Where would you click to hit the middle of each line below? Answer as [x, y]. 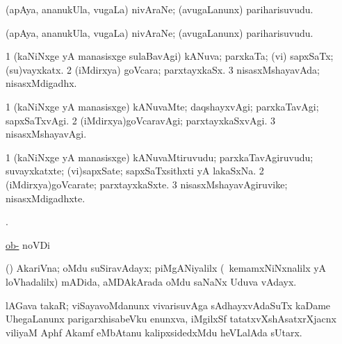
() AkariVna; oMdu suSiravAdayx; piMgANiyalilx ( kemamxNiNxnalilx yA [166, 268]
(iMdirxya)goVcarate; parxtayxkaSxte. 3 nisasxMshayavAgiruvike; [147, 184]
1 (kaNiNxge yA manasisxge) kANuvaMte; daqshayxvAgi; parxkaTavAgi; [162, 106]
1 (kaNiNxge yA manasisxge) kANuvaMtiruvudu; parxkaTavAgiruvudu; [160, 157]
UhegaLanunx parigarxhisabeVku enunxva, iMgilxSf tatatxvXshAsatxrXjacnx [171, 319]
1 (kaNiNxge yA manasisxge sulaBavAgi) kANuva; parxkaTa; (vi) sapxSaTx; [170, 56]
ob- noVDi [28, 244]
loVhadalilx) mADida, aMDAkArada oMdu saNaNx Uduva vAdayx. [151, 281]
